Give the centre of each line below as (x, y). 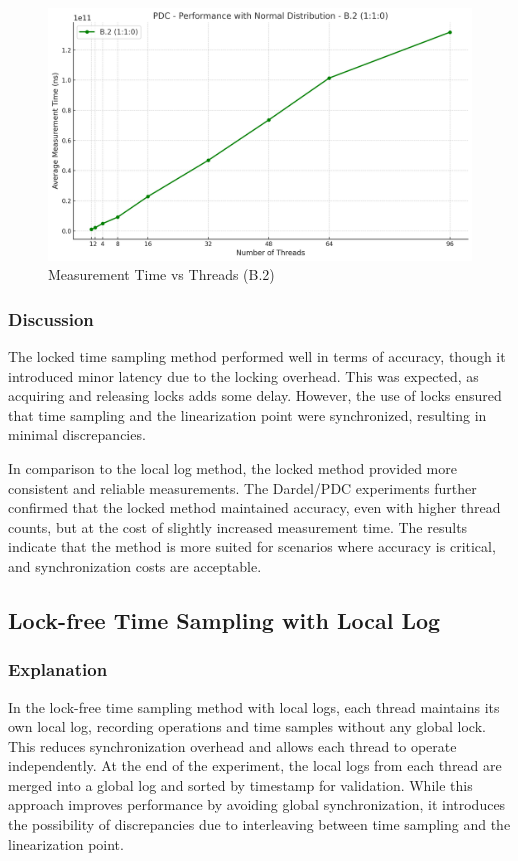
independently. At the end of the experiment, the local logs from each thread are (255, 765)
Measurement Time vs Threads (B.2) (161, 274)
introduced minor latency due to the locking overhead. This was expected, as (243, 375)
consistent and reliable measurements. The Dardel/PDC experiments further (242, 487)
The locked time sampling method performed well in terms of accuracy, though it (257, 355)
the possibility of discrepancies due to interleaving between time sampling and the (259, 824)
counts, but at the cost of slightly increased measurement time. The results (238, 526)
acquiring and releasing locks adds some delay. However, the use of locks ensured (255, 395)
